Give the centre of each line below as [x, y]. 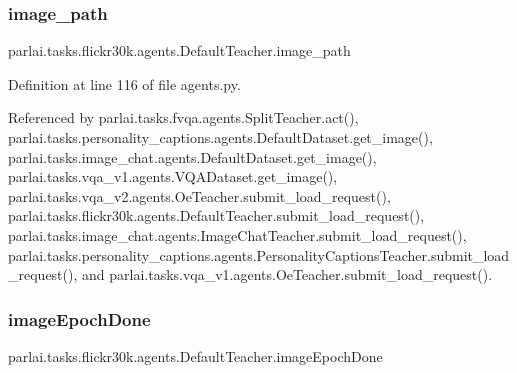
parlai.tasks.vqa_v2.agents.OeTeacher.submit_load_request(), [199, 195]
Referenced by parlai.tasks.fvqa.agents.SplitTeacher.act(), [183, 117]
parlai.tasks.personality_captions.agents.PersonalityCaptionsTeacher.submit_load [259, 254]
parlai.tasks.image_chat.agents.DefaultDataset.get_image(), [192, 156]
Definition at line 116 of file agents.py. [124, 83]
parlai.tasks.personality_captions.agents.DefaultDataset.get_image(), [220, 137]
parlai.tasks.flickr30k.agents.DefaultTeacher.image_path [179, 50]
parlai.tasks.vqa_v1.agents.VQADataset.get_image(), [173, 176]
